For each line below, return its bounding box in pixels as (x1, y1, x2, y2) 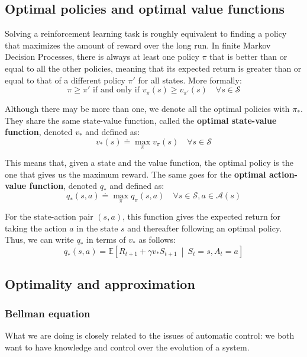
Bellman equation (5, 305, 91, 320)
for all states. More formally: (138, 73, 242, 86)
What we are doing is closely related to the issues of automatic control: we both (5, 329, 295, 341)
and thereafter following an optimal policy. (127, 221, 282, 234)
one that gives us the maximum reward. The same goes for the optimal (5, 168, 266, 180)
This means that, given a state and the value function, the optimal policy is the (5, 156, 293, 169)
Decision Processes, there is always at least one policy (5, 50, 199, 63)
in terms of (86, 233, 126, 246)
